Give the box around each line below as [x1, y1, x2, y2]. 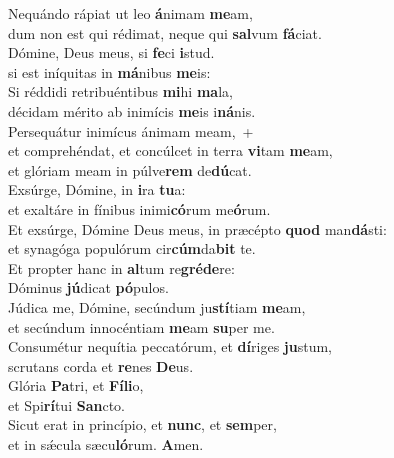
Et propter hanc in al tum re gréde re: [8, 257, 235, 278]
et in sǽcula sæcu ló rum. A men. [8, 434, 204, 455]
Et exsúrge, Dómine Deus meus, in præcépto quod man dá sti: [8, 218, 387, 239]
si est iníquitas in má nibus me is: [8, 61, 211, 82]
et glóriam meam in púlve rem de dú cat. [8, 159, 252, 180]
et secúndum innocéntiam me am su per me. [8, 316, 275, 337]
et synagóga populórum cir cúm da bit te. [8, 238, 256, 259]
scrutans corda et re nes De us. [8, 355, 194, 376]
